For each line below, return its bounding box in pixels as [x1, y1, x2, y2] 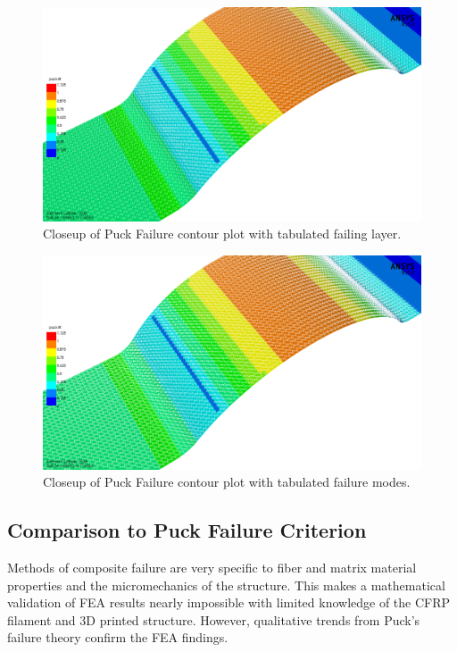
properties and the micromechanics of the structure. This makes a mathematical [7, 575, 445, 594]
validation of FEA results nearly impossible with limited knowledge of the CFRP [7, 593, 451, 612]
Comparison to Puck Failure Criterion [7, 516, 367, 544]
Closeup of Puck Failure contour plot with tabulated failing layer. [43, 224, 402, 243]
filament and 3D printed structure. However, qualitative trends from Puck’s [7, 610, 420, 629]
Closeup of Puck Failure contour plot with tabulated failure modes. [43, 472, 411, 491]
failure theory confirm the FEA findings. [7, 628, 228, 647]
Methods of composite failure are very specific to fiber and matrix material [7, 558, 417, 577]
